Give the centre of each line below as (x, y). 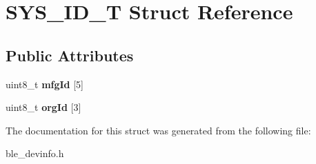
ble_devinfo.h (35, 153)
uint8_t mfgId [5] (45, 84)
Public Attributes (70, 55)
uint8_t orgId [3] (43, 107)
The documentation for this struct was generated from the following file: (158, 130)
